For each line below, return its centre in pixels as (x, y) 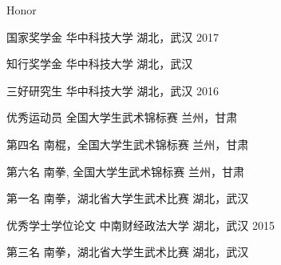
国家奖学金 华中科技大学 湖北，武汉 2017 (113, 36)
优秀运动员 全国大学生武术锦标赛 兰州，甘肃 (122, 117)
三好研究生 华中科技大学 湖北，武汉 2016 (113, 90)
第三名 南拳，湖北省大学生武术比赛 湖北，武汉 (128, 252)
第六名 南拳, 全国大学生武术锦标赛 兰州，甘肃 (125, 171)
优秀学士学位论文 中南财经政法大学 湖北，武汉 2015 (141, 225)
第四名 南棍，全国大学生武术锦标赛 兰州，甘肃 (128, 144)
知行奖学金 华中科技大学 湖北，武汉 (100, 64)
